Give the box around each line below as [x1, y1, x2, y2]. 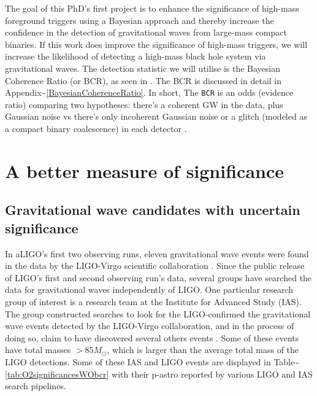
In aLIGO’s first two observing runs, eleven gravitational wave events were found [5, 247, 309, 260]
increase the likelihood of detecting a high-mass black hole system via [5, 50, 266, 63]
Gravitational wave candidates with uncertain [5, 200, 300, 219]
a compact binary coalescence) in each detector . [5, 122, 187, 134]
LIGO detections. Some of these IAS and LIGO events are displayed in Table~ [5, 355, 300, 368]
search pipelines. [5, 379, 66, 392]
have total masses [5, 343, 71, 356]
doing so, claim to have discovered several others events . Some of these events [5, 331, 299, 344]
